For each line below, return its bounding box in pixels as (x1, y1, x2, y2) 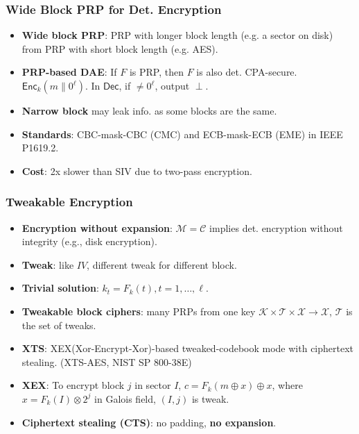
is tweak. (191, 391, 229, 406)
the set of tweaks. (21, 317, 96, 332)
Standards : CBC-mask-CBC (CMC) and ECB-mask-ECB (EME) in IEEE (21, 126, 343, 141)
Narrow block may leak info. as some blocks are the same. (21, 103, 277, 117)
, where (272, 378, 303, 392)
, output (155, 78, 190, 92)
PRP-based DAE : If (21, 65, 117, 79)
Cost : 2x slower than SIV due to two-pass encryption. (21, 163, 252, 178)
